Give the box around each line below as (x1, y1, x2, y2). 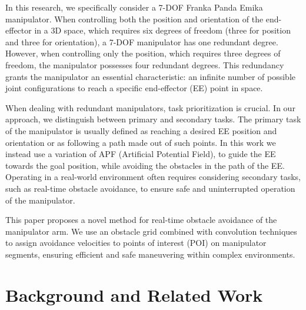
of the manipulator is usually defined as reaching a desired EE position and (5, 124, 277, 136)
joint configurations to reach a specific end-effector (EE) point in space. (5, 82, 263, 94)
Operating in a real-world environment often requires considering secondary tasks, (5, 171, 301, 183)
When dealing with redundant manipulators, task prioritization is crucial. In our (5, 101, 295, 114)
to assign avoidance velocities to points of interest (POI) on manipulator (5, 236, 267, 249)
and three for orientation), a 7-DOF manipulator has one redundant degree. (5, 35, 278, 48)
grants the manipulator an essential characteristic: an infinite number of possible (5, 70, 296, 82)
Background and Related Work (5, 282, 263, 306)
